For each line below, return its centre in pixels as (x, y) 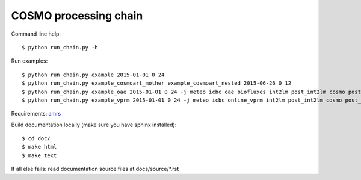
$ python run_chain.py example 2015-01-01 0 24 (93, 75)
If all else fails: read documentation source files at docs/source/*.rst (95, 169)
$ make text (39, 155)
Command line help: (36, 34)
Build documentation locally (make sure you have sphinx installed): (94, 125)
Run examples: (29, 61)
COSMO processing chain (77, 16)
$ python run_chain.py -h (60, 47)
